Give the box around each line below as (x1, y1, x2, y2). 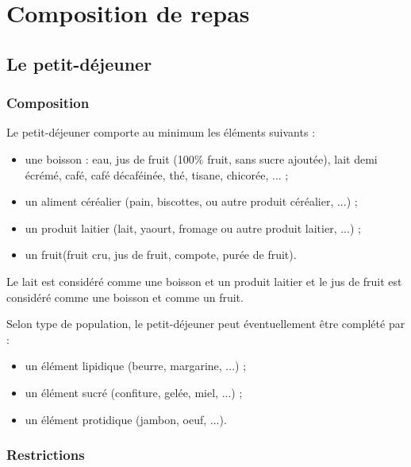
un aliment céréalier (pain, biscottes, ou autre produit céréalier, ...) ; (25, 193, 358, 210)
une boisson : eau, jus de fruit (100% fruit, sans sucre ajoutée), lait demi (25, 150, 378, 167)
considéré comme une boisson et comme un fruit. (6, 288, 244, 305)
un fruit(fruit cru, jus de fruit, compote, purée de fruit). (25, 246, 297, 263)
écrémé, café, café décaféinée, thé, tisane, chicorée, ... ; (25, 166, 289, 183)
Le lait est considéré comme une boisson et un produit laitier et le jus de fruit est (6, 272, 402, 289)
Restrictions (6, 445, 85, 465)
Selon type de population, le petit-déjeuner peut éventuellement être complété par (6, 315, 405, 332)
